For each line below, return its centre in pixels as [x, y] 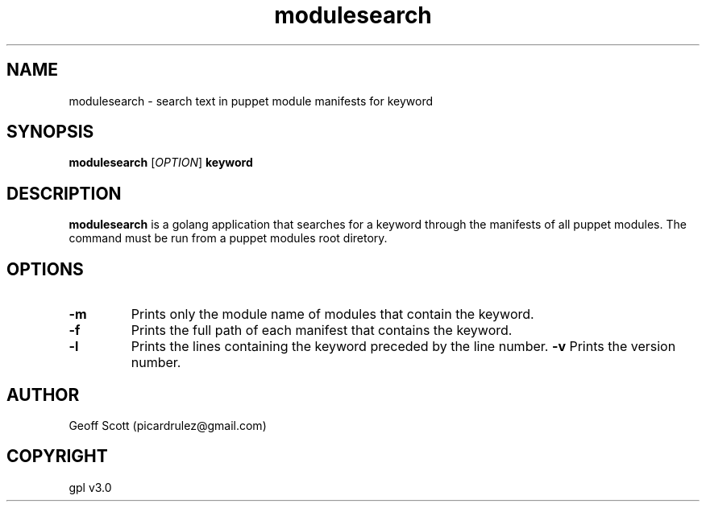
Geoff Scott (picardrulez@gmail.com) [168, 425]
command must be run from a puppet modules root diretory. [228, 238]
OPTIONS [45, 269]
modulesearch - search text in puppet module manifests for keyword [251, 101]
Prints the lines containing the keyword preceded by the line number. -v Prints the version [403, 347]
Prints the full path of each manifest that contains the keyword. [322, 330]
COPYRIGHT [57, 456]
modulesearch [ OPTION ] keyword [161, 163]
